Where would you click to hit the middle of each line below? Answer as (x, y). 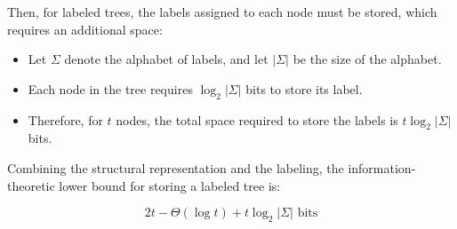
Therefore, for (65, 119)
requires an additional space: (85, 29)
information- (382, 167)
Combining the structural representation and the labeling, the (176, 167)
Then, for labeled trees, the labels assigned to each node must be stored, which (222, 12)
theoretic (31, 185)
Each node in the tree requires (110, 88)
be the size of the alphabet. (367, 59)
